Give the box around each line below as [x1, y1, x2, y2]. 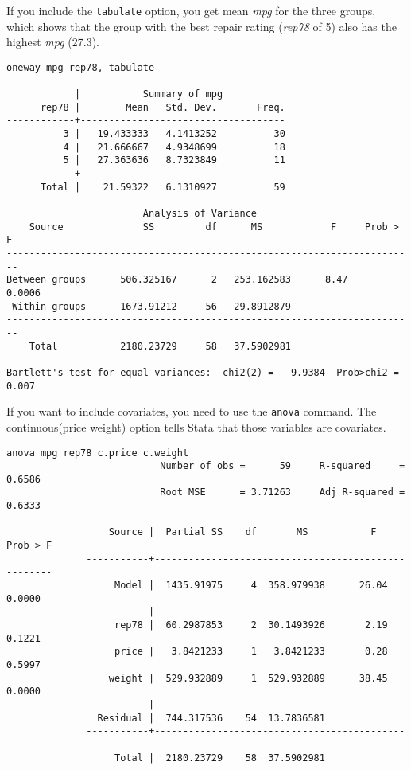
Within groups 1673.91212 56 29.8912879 [12, 300, 291, 312]
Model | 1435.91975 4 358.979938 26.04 [114, 580, 388, 592]
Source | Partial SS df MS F [108, 526, 377, 538]
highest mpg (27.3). [6, 33, 99, 50]
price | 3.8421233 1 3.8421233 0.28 [114, 646, 388, 658]
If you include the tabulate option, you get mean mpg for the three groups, [6, 2, 376, 18]
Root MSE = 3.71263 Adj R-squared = [160, 487, 405, 498]
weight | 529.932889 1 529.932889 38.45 [108, 672, 388, 684]
